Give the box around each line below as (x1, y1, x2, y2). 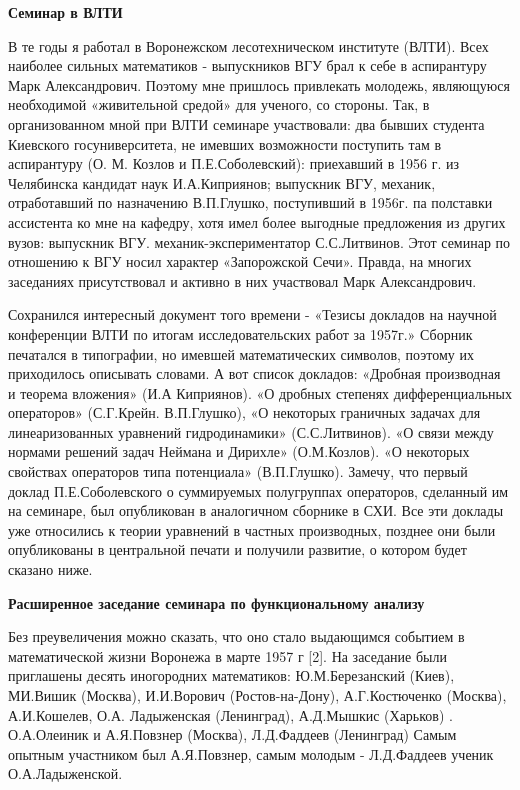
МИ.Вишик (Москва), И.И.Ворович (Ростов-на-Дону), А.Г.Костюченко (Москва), (8, 685, 507, 705)
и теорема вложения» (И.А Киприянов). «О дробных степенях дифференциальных (8, 382, 512, 403)
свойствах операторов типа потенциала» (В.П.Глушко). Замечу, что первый (8, 461, 468, 482)
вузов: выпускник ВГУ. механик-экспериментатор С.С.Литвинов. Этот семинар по (8, 231, 511, 252)
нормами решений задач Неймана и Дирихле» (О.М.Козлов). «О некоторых (8, 441, 470, 462)
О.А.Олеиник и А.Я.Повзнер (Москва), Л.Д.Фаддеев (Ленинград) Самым (8, 724, 457, 745)
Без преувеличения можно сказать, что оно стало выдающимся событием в (8, 626, 465, 647)
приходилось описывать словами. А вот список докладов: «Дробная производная (8, 363, 501, 384)
